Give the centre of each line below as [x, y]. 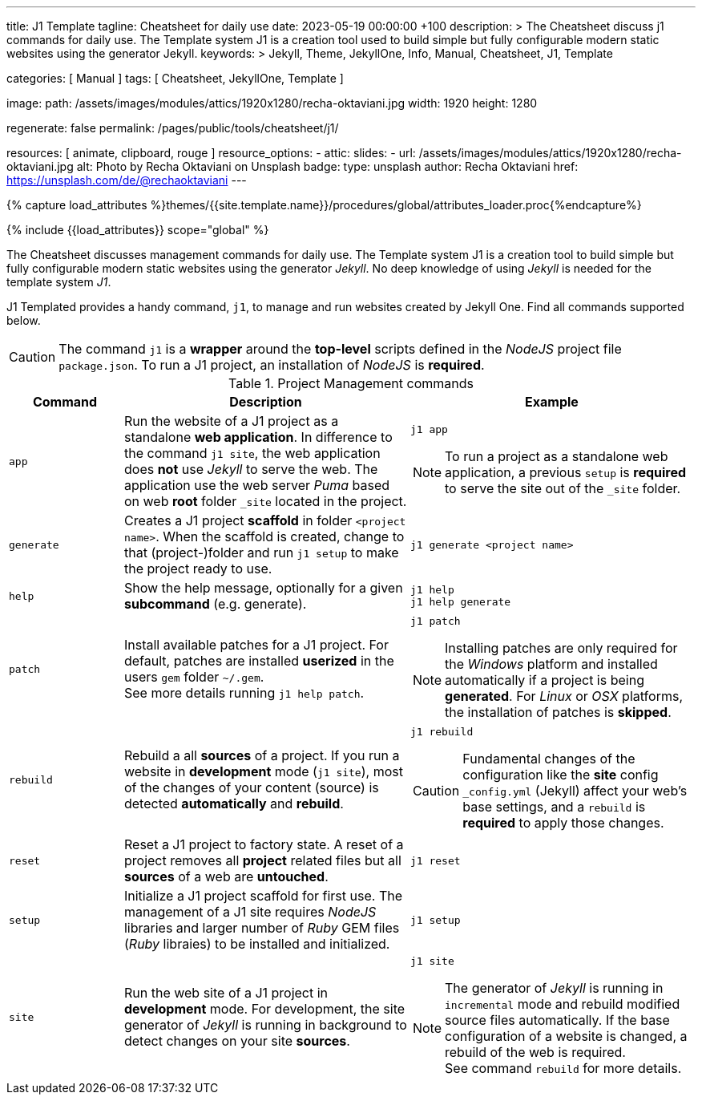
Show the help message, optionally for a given [263, 588]
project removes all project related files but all [262, 860]
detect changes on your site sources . [237, 1041]
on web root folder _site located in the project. [265, 501]
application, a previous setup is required [566, 472]
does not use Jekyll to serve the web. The [251, 469]
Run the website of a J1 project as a [231, 421]
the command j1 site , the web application [252, 453]
